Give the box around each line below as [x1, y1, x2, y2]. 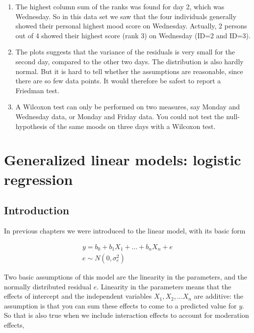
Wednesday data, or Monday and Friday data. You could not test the [15, 111, 224, 121]
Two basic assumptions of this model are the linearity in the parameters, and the [4, 272, 248, 282]
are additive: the [194, 291, 243, 301]
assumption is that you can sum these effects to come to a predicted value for [4, 300, 237, 310]
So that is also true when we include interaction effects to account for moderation [4, 310, 249, 320]
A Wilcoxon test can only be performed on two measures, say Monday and [15, 102, 240, 112]
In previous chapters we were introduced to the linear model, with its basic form [4, 225, 246, 235]
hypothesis [15, 121, 48, 131]
